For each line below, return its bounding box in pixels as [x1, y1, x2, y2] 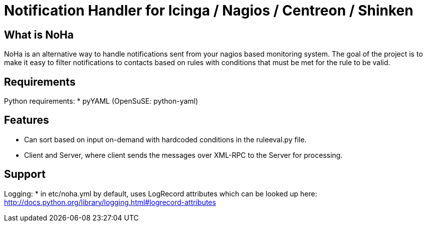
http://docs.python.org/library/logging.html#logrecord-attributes [4, 197, 216, 206]
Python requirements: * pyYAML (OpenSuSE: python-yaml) [4, 97, 198, 106]
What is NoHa [4, 28, 74, 41]
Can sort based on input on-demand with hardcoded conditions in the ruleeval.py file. [24, 135, 307, 144]
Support [4, 168, 46, 181]
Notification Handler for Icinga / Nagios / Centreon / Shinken [4, 2, 413, 19]
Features [4, 114, 49, 127]
